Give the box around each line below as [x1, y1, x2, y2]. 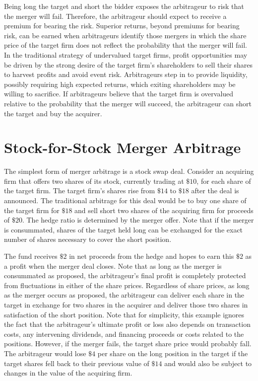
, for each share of [196, 175, 251, 186]
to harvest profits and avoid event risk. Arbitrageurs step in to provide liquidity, [4, 69, 248, 79]
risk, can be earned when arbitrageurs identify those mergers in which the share [4, 30, 247, 40]
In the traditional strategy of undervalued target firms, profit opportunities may [4, 49, 248, 60]
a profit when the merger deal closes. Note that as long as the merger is [4, 260, 222, 271]
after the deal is [191, 185, 239, 196]
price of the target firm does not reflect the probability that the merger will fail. [4, 40, 247, 50]
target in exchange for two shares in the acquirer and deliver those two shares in [4, 299, 248, 309]
